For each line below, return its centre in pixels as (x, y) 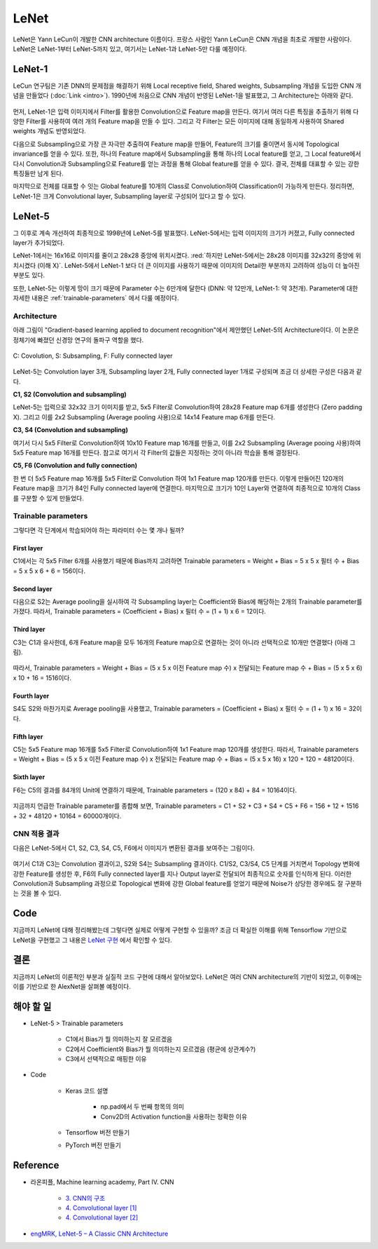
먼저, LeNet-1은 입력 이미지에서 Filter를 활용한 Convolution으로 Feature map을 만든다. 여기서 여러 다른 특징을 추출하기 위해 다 (186, 112)
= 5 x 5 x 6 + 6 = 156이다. (49, 571)
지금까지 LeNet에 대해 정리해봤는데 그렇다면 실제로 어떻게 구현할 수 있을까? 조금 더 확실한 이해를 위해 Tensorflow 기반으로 (180, 930)
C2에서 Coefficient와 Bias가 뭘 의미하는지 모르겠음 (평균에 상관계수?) (161, 1049)
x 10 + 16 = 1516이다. (42, 677)
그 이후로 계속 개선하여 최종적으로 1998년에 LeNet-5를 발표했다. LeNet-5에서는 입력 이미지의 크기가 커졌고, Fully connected (184, 233)
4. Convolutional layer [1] (101, 1208)
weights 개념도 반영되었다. (50, 131)
